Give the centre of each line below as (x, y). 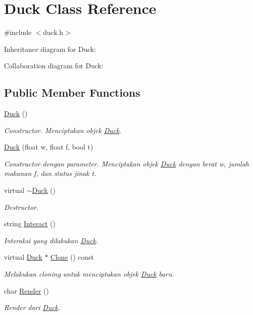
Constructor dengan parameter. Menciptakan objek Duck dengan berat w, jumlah (126, 163)
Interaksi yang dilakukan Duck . (51, 240)
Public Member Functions (72, 92)
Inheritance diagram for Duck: (50, 49)
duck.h (53, 32)
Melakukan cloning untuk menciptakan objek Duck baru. (89, 274)
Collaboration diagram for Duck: (54, 66)
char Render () (27, 290)
